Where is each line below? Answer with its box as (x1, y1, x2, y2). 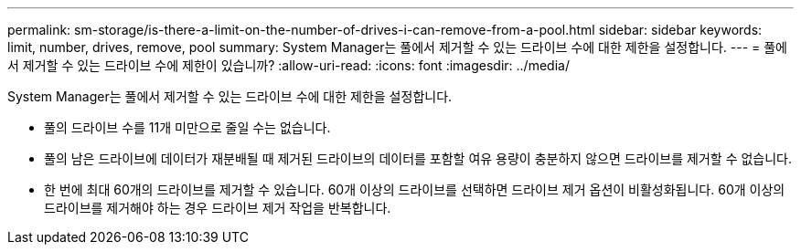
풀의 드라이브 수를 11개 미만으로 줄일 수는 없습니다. (44, 120, 331, 135)
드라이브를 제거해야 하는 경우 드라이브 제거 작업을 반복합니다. (44, 200, 391, 215)
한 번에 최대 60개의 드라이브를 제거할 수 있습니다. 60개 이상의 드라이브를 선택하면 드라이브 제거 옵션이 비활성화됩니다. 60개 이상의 (44, 182, 785, 197)
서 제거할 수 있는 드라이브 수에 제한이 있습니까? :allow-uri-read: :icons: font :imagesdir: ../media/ (7, 58, 570, 73)
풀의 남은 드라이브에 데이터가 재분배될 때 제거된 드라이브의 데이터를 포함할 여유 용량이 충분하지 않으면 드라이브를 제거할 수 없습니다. (44, 151, 793, 166)
